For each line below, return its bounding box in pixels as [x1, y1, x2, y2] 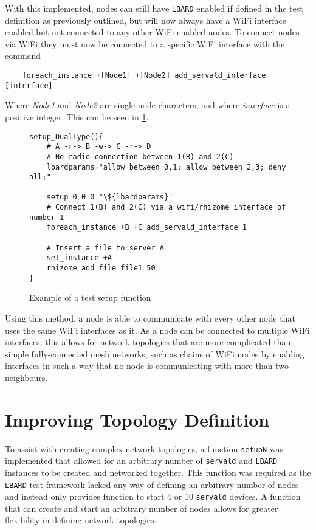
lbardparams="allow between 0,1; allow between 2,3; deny [46, 162, 286, 171]
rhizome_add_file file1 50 [46, 264, 156, 273]
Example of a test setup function [29, 291, 151, 304]
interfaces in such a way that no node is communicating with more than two [5, 359, 289, 372]
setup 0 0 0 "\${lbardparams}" [46, 193, 173, 202]
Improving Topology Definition [5, 407, 270, 432]
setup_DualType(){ [29, 132, 103, 141]
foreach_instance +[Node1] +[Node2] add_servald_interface [22, 71, 266, 80]
